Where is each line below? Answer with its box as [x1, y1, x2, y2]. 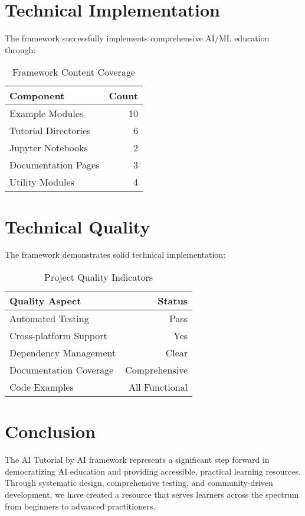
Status [158, 294, 188, 308]
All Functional [128, 380, 188, 394]
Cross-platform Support [9, 329, 107, 343]
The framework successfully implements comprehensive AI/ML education [5, 32, 270, 44]
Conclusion [5, 419, 96, 443]
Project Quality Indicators [44, 270, 153, 284]
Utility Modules [9, 175, 74, 189]
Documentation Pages [9, 158, 100, 172]
